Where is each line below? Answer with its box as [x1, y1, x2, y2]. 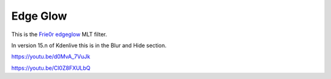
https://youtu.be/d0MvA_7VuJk [11, 53, 91, 61]
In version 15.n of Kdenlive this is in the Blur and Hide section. [11, 42, 167, 49]
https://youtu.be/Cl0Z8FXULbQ [11, 64, 91, 72]
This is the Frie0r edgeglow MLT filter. [11, 31, 107, 38]
